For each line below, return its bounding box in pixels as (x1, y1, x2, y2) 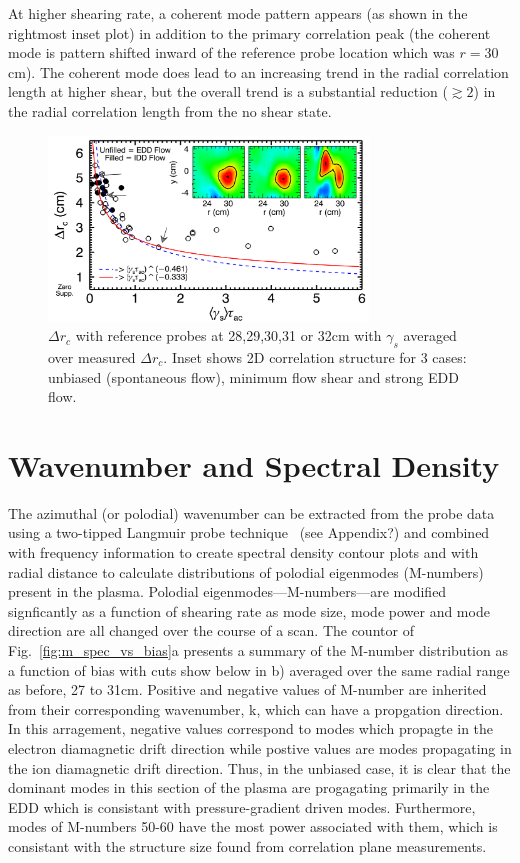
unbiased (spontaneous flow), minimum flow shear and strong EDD (48, 366, 459, 387)
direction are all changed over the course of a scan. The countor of (8, 620, 414, 641)
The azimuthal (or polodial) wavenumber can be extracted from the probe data (8, 502, 495, 523)
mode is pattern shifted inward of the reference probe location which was (8, 42, 455, 63)
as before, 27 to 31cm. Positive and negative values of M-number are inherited (8, 679, 487, 700)
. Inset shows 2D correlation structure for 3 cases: (163, 346, 467, 367)
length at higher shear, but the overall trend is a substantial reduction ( (8, 81, 448, 102)
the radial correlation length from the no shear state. (8, 100, 332, 121)
